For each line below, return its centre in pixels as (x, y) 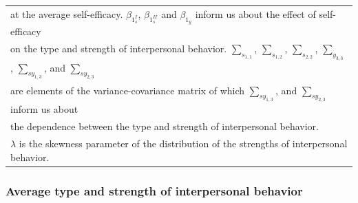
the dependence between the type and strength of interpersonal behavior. (165, 126)
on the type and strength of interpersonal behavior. (119, 48)
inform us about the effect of (255, 13)
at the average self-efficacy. (67, 13)
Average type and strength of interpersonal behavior (154, 190)
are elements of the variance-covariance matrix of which (128, 90)
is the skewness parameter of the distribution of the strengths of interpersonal (183, 143)
